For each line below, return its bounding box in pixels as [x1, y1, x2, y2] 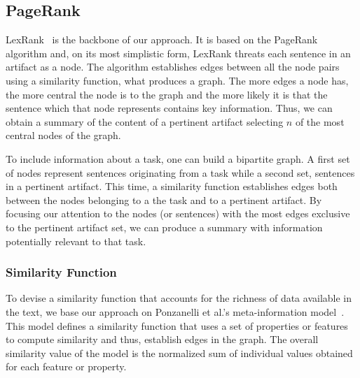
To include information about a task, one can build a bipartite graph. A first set [6, 151, 350, 166]
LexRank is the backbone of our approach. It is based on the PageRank [6, 32, 318, 47]
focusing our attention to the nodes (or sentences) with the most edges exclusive [6, 206, 350, 221]
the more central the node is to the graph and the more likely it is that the [6, 87, 328, 101]
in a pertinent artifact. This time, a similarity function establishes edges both [6, 179, 338, 194]
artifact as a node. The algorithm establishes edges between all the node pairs [6, 59, 340, 74]
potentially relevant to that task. [6, 233, 146, 248]
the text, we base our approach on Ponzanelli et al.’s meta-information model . [6, 304, 345, 319]
